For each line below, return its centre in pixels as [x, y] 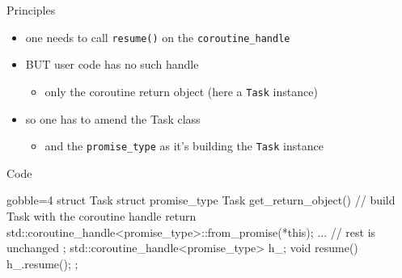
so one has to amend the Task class [113, 118]
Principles [31, 10]
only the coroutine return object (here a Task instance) [181, 91]
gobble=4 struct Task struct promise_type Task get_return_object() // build [201, 200]
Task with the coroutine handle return [102, 215]
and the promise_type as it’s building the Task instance [184, 146]
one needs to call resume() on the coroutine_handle [158, 37]
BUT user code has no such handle [112, 64]
